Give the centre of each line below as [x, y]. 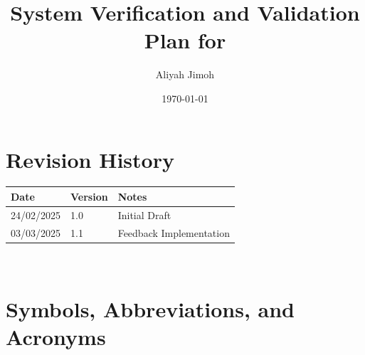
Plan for [185, 40]
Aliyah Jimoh [185, 74]
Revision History [90, 159]
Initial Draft [144, 214]
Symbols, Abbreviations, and [150, 308]
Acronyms [56, 336]
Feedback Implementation [174, 232]
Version [89, 196]
